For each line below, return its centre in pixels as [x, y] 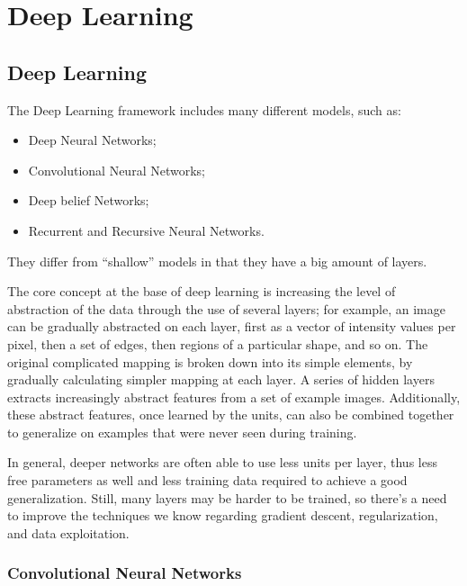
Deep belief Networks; [89, 200]
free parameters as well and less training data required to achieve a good [207, 480]
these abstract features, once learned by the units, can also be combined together [231, 415]
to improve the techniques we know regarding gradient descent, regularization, [223, 515]
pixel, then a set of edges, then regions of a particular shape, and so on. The [218, 343]
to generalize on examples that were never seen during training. [182, 432]
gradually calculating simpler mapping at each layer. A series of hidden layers [221, 379]
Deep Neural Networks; [92, 140]
